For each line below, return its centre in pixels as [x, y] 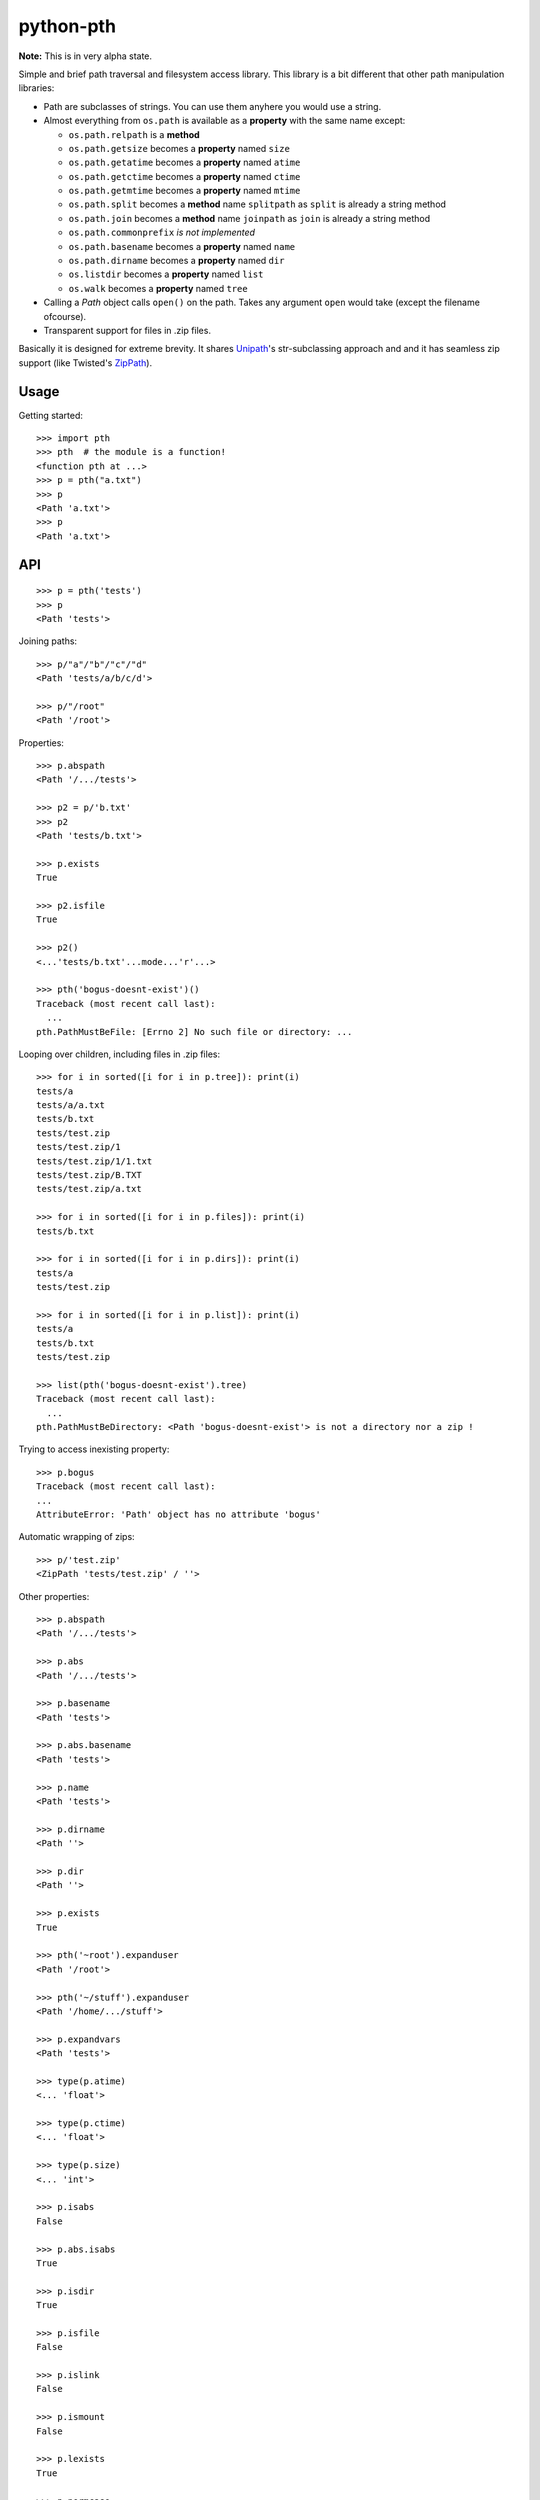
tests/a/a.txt [70, 1105]
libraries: [36, 88]
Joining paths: [48, 641]
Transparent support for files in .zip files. [127, 330]
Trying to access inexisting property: [94, 1449]
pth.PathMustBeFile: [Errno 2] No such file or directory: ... [194, 1031]
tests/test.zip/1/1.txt [94, 1161]
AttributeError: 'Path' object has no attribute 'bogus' [179, 1514]
